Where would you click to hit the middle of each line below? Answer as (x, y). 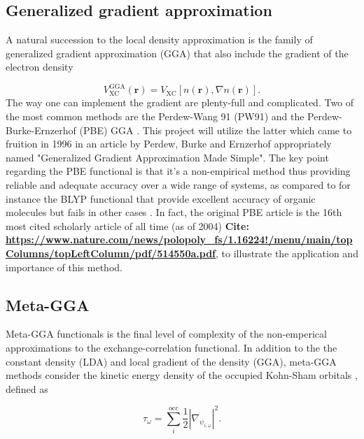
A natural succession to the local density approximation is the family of (159, 39)
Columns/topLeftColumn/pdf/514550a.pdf (111, 253)
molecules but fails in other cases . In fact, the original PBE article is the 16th (174, 212)
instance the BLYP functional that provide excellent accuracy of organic (161, 198)
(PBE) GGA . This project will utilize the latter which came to (216, 130)
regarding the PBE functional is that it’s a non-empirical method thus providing (178, 171)
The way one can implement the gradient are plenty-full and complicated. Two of (180, 102)
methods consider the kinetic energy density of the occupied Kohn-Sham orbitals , (182, 375)
